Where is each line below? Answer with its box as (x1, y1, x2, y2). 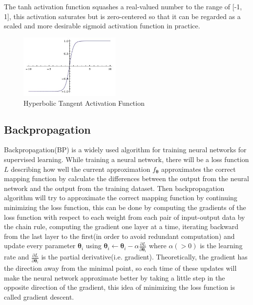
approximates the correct (161, 164, 236, 174)
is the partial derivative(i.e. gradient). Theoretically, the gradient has (41, 252, 248, 262)
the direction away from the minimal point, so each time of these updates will (4, 263, 237, 273)
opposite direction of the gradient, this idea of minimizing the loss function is (4, 282, 235, 292)
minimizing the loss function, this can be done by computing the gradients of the (4, 202, 246, 212)
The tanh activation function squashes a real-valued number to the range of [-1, (4, 1, 242, 11)
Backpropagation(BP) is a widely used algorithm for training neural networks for (4, 144, 247, 155)
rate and (4, 252, 29, 262)
